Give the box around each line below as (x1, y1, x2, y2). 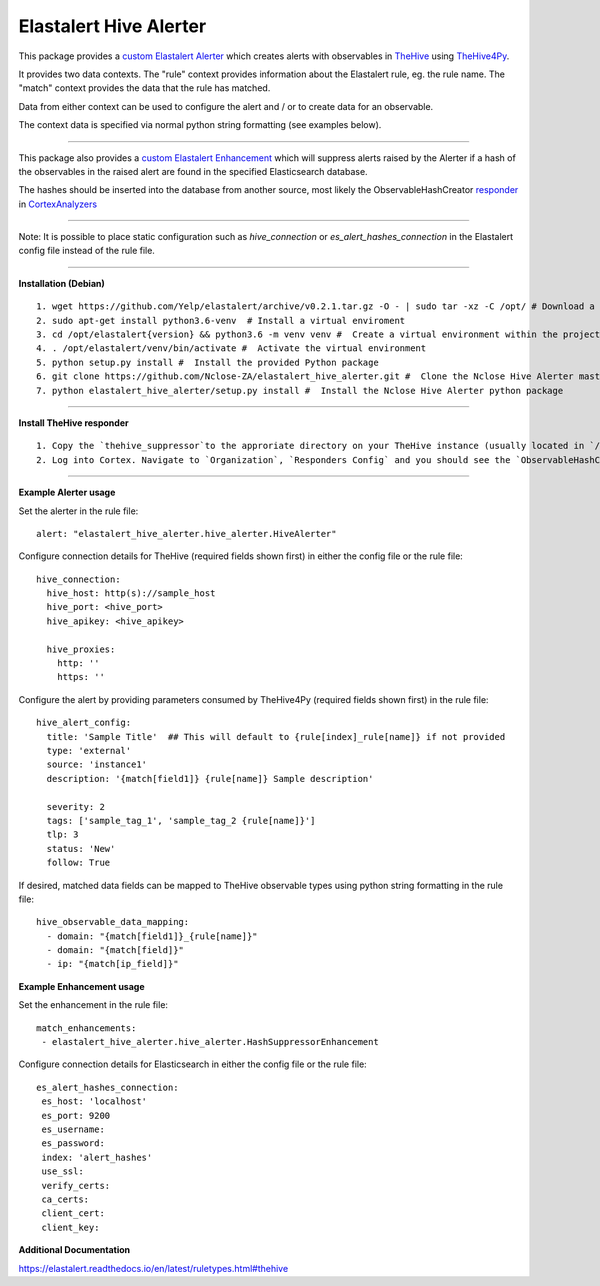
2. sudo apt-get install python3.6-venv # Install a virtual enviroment (36, 315, 406, 326)
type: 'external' (46, 745, 132, 756)
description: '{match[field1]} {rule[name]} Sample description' (46, 773, 374, 784)
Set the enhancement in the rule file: (18, 999, 169, 1011)
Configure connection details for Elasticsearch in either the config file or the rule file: (18, 1058, 367, 1070)
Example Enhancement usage (18, 980, 145, 992)
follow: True (46, 857, 111, 869)
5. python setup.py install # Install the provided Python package (36, 356, 379, 368)
